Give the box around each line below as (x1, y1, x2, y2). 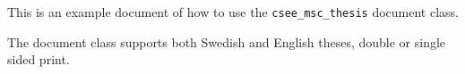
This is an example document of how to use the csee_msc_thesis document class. (7, 3, 459, 21)
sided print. (7, 50, 70, 69)
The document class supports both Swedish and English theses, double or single (7, 32, 446, 51)
